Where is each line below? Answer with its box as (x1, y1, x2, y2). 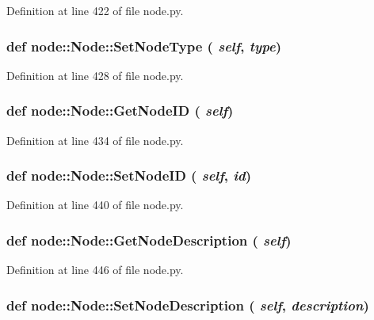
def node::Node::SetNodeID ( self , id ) (6, 166, 252, 185)
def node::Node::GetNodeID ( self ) (6, 101, 234, 120)
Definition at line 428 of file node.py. (6, 67, 184, 83)
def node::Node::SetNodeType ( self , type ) (6, 36, 281, 55)
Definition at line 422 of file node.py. (6, 2, 184, 18)
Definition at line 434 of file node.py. (6, 131, 184, 148)
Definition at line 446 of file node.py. (6, 261, 184, 278)
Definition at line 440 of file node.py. (6, 196, 184, 213)
